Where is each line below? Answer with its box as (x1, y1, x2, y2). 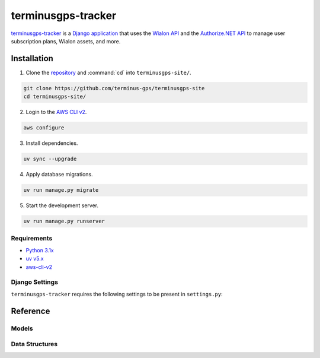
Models (11, 324, 33, 332)
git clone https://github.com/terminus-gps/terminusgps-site (23, 85, 205, 91)
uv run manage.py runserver (23, 218, 105, 225)
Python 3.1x (25, 246, 54, 254)
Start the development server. (25, 202, 99, 209)
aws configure (23, 125, 65, 131)
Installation (11, 53, 53, 64)
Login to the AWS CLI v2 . (25, 109, 87, 116)
